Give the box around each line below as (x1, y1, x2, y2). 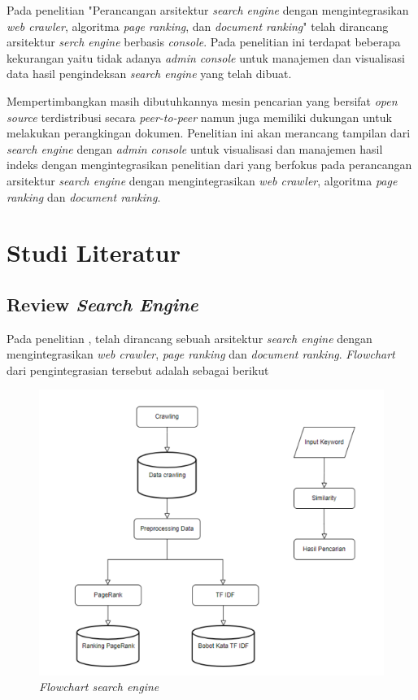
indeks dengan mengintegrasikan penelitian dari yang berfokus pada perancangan (7, 156, 412, 173)
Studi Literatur (7, 236, 181, 269)
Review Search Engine (7, 291, 198, 316)
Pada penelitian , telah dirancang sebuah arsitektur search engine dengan (7, 329, 372, 346)
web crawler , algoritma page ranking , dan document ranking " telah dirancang (7, 17, 389, 34)
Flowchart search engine (39, 678, 159, 695)
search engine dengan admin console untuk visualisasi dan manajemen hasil (7, 140, 383, 157)
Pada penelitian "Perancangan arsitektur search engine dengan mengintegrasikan (7, 2, 409, 18)
